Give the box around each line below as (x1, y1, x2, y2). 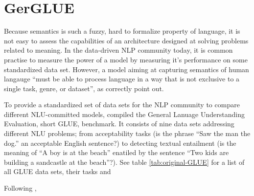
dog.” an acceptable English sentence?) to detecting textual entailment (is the (4, 137, 236, 148)
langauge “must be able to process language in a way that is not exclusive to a (4, 74, 240, 84)
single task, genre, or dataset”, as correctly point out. (4, 83, 164, 93)
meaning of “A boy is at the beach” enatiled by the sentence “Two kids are (4, 147, 229, 157)
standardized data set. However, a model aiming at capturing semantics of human (4, 64, 249, 74)
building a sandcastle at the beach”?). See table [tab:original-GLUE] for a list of (4, 157, 245, 167)
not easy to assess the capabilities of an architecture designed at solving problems (4, 35, 249, 45)
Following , (4, 183, 37, 193)
